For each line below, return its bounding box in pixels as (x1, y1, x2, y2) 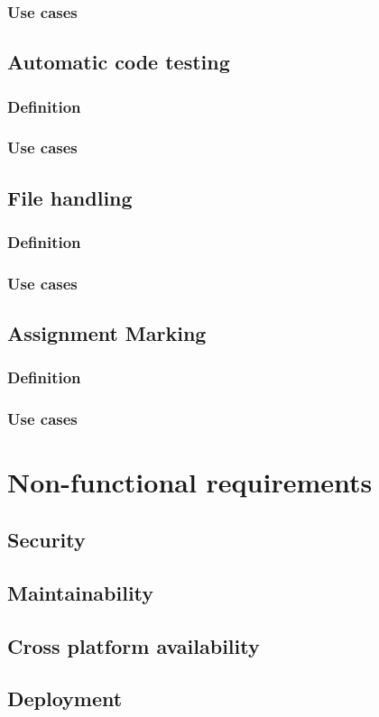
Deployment (7, 685, 123, 712)
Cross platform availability (7, 631, 260, 659)
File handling (7, 183, 133, 211)
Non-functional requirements (7, 464, 373, 501)
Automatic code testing (7, 48, 230, 76)
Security (7, 526, 86, 554)
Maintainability (7, 578, 154, 606)
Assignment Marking (7, 319, 207, 347)
